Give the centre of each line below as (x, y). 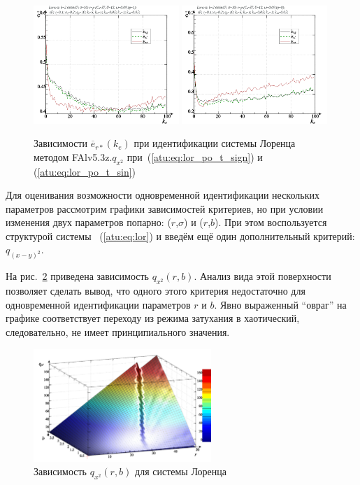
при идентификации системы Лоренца (215, 143)
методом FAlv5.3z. (73, 156)
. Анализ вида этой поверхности (262, 276)
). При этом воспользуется (271, 222)
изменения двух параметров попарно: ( (88, 222)
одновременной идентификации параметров (98, 304)
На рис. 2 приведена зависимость (77, 276)
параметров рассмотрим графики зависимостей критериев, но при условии (165, 208)
